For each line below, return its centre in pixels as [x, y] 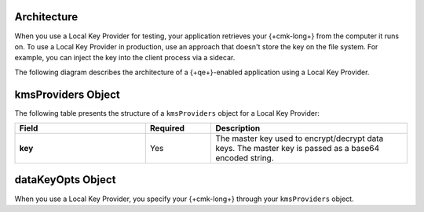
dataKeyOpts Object [65, 180]
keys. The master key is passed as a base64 [298, 148]
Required [167, 128]
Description [238, 128]
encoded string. [245, 158]
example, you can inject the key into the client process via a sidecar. [125, 58]
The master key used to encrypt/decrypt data [300, 138]
